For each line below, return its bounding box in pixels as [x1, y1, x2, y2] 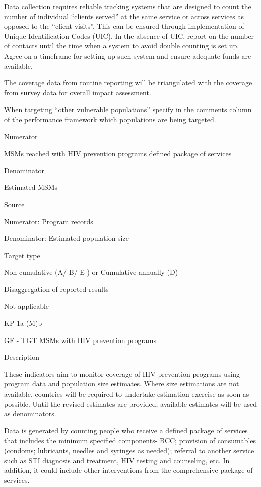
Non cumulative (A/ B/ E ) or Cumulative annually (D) [4, 267, 178, 277]
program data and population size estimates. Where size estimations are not [4, 378, 239, 389]
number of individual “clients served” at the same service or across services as [4, 11, 244, 21]
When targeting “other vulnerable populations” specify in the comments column [4, 104, 252, 115]
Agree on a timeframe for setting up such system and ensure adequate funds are [4, 50, 251, 61]
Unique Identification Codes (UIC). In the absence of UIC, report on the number [4, 30, 254, 41]
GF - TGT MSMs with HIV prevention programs [4, 334, 157, 345]
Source [4, 199, 25, 209]
